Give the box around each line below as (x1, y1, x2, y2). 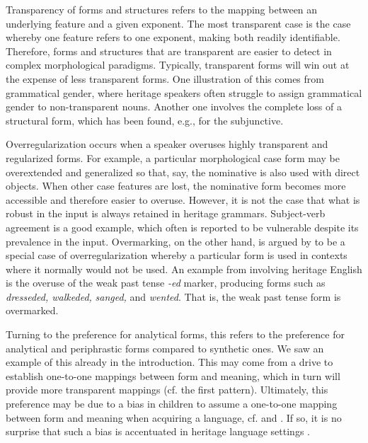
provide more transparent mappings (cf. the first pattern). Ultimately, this (6, 382, 328, 397)
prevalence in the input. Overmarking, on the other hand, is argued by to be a (6, 234, 345, 248)
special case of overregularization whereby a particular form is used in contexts (6, 248, 347, 263)
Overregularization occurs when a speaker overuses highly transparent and (6, 137, 328, 151)
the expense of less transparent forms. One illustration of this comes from (6, 71, 324, 86)
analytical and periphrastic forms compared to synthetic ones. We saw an (6, 340, 324, 355)
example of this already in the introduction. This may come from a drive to (6, 355, 333, 369)
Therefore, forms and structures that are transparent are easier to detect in (6, 43, 332, 58)
